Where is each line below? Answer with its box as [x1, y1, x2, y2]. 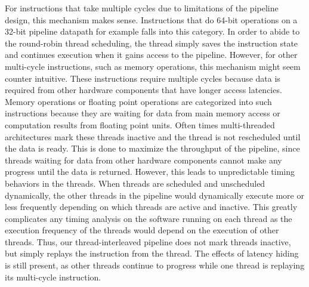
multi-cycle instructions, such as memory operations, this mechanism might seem [5, 60, 301, 72]
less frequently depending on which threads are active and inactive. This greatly [5, 200, 298, 213]
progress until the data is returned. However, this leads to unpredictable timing [5, 165, 295, 178]
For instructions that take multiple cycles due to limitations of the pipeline [5, 2, 279, 14]
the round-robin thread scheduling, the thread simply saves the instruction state [5, 36, 298, 49]
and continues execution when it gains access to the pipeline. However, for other [5, 48, 298, 61]
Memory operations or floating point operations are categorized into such [5, 95, 272, 107]
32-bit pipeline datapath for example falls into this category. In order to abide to [5, 25, 300, 38]
